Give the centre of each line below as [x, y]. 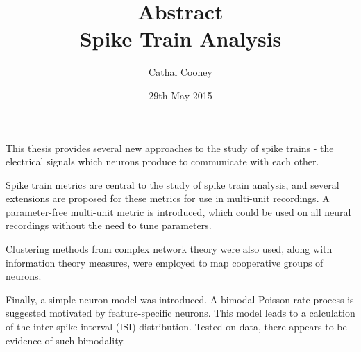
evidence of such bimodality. [66, 340]
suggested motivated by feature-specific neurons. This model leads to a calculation [180, 313]
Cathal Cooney [180, 72]
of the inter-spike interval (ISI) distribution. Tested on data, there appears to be [176, 327]
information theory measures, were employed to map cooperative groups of [165, 262]
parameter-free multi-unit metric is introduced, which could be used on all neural [178, 211]
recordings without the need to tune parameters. [109, 225]
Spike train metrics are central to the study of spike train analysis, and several [173, 184]
